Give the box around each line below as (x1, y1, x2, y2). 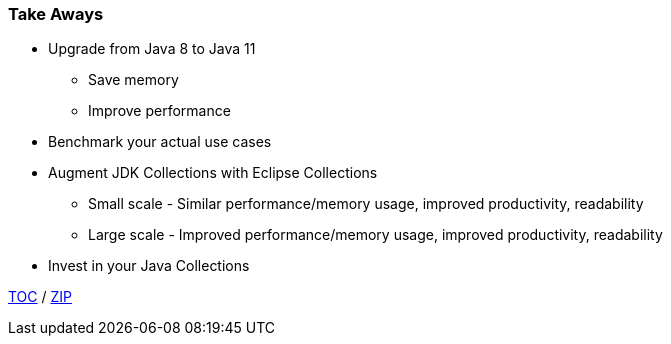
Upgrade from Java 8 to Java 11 (48, 40, 256, 58)
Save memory (88, 71, 179, 89)
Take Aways (8, 4, 104, 24)
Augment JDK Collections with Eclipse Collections (48, 164, 378, 182)
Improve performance (88, 102, 231, 120)
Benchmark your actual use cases (48, 133, 272, 151)
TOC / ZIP (8, 288, 72, 306)
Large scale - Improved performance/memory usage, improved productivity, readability (88, 226, 663, 244)
